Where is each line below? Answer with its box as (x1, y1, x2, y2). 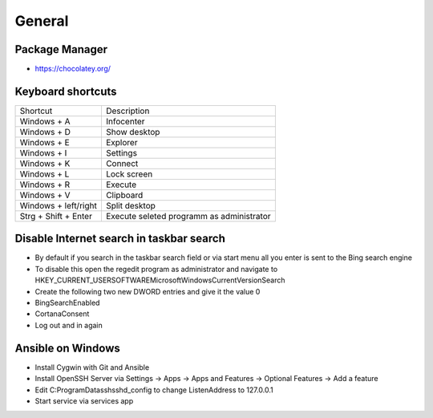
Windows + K (19, 157, 71, 168)
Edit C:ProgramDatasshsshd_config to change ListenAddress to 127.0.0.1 (34, 385, 273, 395)
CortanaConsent (34, 309, 90, 319)
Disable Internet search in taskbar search (14, 232, 226, 246)
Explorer (105, 136, 138, 148)
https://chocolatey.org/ (34, 64, 111, 74)
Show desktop (105, 126, 160, 137)
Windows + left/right (19, 200, 98, 211)
